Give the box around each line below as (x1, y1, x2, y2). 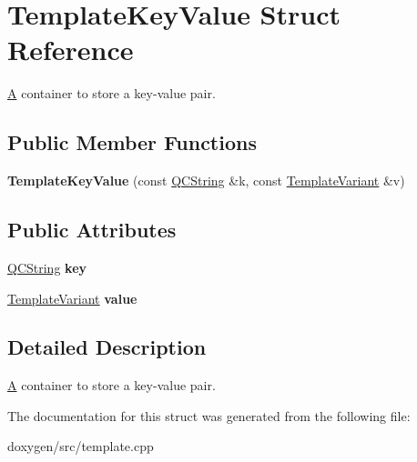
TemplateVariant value (7, 288, 137, 307)
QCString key (7, 257, 87, 276)
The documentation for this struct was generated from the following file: (7, 406, 411, 425)
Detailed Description (7, 333, 207, 361)
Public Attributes (7, 216, 177, 244)
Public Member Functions (7, 128, 257, 156)
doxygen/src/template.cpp (7, 437, 154, 456)
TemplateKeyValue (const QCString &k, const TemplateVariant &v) (7, 171, 405, 190)
